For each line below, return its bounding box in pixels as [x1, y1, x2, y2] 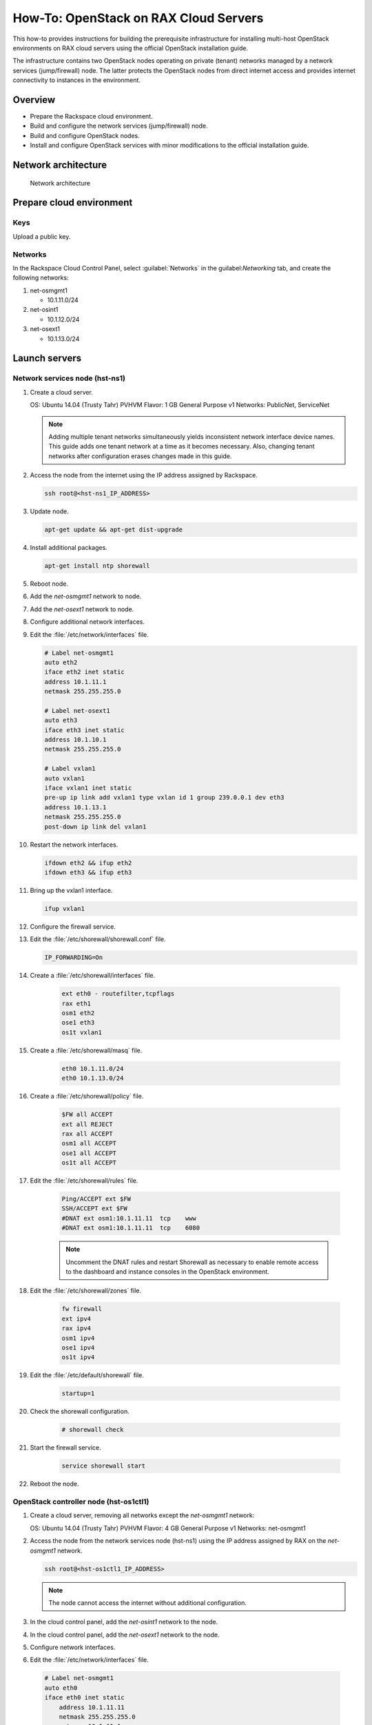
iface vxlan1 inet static [44, 784, 132, 792]
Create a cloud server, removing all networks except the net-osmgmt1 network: [30, 1511, 255, 1519]
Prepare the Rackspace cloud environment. [30, 112, 153, 121]
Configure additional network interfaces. [30, 618, 145, 626]
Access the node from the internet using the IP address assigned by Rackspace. [30, 471, 258, 480]
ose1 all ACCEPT [61, 1149, 117, 1157]
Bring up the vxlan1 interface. [30, 886, 113, 894]
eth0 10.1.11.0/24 [61, 1065, 124, 1072]
